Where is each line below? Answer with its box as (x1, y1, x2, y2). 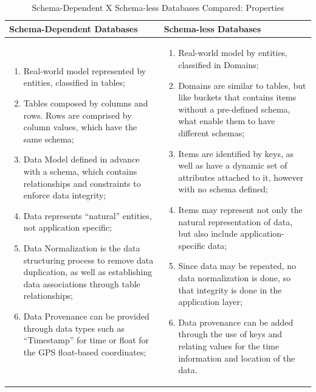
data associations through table (23, 277, 140, 290)
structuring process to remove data (23, 253, 154, 266)
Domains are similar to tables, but (178, 79, 306, 91)
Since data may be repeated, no (178, 259, 297, 272)
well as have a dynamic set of (178, 159, 287, 172)
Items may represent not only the (178, 203, 303, 215)
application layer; (178, 295, 242, 308)
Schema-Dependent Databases (9, 22, 138, 35)
